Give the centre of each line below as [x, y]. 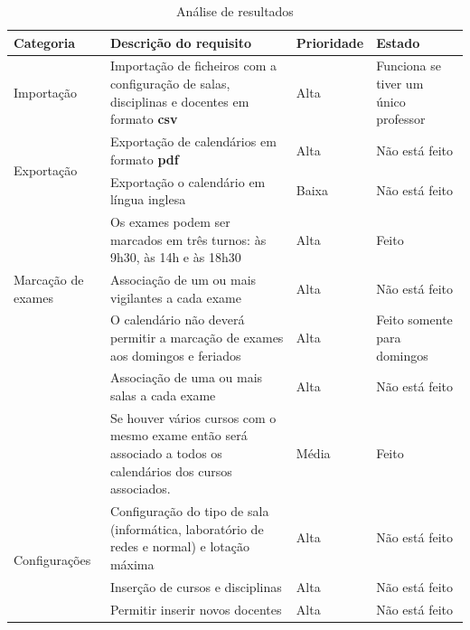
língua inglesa [148, 199]
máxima [132, 564]
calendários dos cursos [171, 470]
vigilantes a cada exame [176, 297]
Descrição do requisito [181, 42]
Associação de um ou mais [183, 279]
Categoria [45, 42]
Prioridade [330, 42]
